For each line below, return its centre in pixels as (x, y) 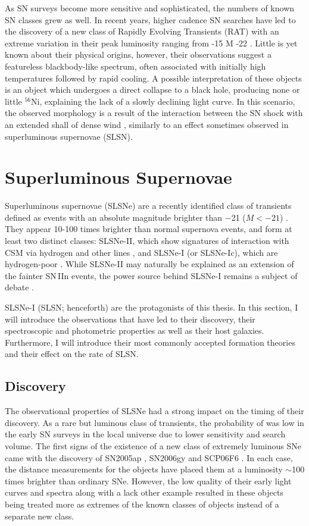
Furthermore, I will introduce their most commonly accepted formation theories (150, 342)
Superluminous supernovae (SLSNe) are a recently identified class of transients (148, 206)
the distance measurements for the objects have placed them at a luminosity (144, 469)
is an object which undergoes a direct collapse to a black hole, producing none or (152, 90)
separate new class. (40, 516)
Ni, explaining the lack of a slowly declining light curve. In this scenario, (163, 101)
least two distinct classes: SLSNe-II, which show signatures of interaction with (147, 241)
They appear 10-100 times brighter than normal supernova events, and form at (149, 229)
